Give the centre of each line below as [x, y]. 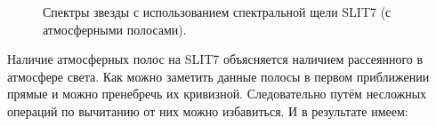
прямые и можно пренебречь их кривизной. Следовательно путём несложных [217, 94]
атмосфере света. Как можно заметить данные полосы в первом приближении [218, 76]
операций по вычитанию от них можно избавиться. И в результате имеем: [208, 110]
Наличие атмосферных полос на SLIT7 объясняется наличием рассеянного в [215, 59]
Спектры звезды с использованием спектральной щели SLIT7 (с [217, 12]
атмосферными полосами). [115, 29]
